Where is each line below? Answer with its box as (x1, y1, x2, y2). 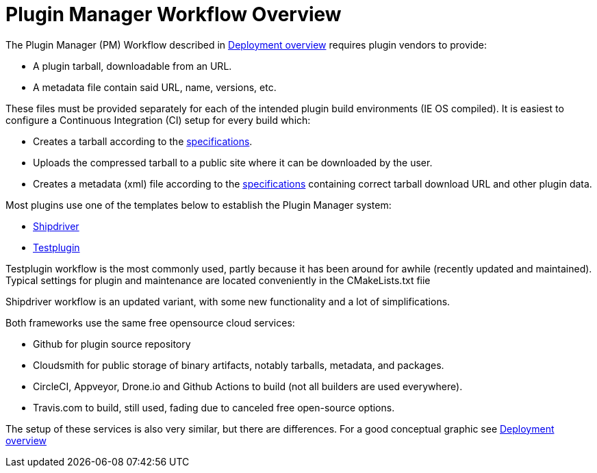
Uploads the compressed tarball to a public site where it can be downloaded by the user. (33, 156, 433, 168)
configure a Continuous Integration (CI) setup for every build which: (5, 114, 311, 126)
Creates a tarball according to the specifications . (33, 135, 253, 147)
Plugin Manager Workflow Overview (5, 3, 342, 26)
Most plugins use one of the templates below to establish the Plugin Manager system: (5, 199, 392, 211)
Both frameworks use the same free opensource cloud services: (5, 316, 295, 329)
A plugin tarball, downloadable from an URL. (33, 60, 232, 72)
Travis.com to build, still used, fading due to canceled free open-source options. (33, 401, 395, 413)
